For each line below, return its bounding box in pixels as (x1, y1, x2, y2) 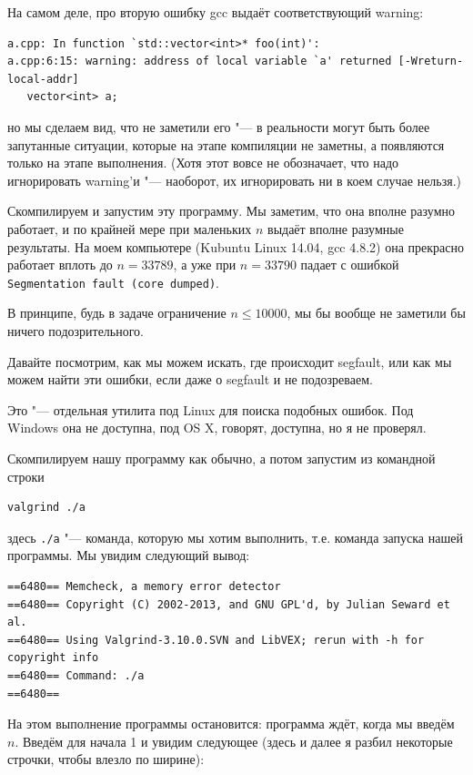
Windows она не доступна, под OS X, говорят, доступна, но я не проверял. (7, 418, 427, 437)
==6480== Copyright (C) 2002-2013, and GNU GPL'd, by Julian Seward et (7, 597, 450, 611)
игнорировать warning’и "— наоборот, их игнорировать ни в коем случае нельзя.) (7, 170, 462, 189)
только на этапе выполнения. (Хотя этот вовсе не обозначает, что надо (7, 153, 399, 172)
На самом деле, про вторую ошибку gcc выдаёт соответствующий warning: (7, 3, 424, 21)
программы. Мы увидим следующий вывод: (7, 546, 250, 565)
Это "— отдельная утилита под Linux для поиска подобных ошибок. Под (7, 400, 414, 419)
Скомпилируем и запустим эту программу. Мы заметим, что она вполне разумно (7, 201, 455, 220)
